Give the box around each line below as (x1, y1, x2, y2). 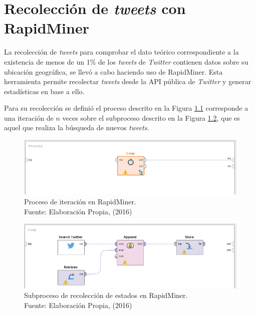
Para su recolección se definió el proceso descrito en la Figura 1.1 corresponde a (4, 103, 248, 113)
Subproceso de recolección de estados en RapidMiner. (24, 290, 188, 300)
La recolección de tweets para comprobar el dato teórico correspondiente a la (4, 47, 239, 57)
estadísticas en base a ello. (4, 86, 85, 96)
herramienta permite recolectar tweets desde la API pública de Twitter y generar (4, 76, 251, 87)
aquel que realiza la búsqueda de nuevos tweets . (4, 122, 149, 133)
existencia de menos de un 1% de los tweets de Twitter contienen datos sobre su (4, 56, 248, 67)
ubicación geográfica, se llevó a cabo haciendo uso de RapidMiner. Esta (4, 66, 223, 77)
